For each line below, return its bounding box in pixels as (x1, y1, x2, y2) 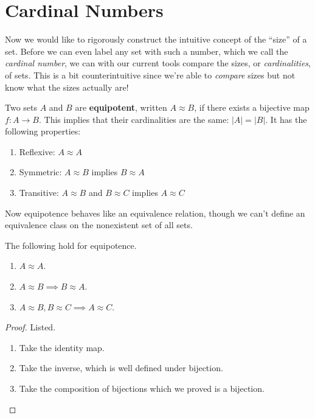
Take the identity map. (19, 341, 105, 354)
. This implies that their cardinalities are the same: (38, 113, 229, 125)
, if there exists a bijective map (194, 101, 310, 114)
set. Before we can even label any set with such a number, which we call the (5, 44, 288, 57)
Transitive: (19, 186, 59, 199)
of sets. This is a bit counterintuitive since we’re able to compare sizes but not (5, 68, 296, 81)
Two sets (5, 101, 38, 114)
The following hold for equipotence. (5, 239, 137, 251)
